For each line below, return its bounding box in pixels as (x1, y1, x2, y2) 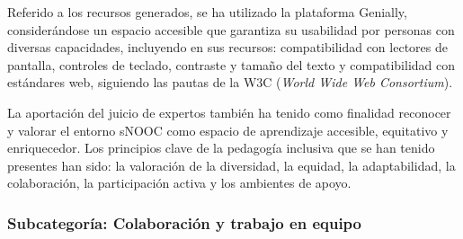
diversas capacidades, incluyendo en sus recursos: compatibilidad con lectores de (7, 38, 448, 57)
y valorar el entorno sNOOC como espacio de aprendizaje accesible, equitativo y (7, 120, 449, 139)
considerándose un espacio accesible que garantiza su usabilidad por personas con (7, 20, 455, 39)
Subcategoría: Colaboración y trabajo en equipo (7, 211, 361, 234)
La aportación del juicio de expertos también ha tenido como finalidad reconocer (7, 102, 451, 121)
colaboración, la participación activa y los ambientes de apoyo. (7, 173, 352, 192)
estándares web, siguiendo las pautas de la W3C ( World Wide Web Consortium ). (7, 73, 453, 92)
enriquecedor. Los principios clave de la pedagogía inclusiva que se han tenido (7, 138, 435, 157)
